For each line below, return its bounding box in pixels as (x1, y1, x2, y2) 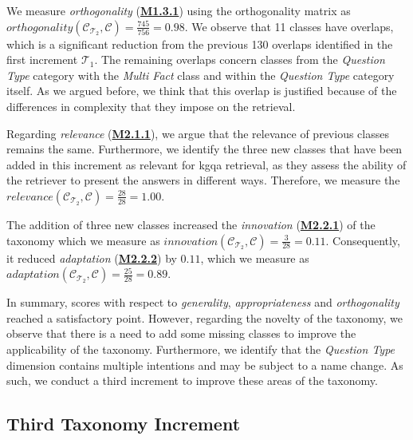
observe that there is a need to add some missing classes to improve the (6, 325, 356, 342)
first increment (6, 51, 78, 68)
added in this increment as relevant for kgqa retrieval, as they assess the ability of (6, 156, 407, 172)
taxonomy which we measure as (6, 232, 160, 248)
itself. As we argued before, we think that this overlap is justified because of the (6, 82, 397, 99)
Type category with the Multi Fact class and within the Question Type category (6, 66, 395, 83)
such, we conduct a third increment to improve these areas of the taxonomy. (6, 372, 378, 389)
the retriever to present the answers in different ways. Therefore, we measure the (6, 172, 400, 188)
